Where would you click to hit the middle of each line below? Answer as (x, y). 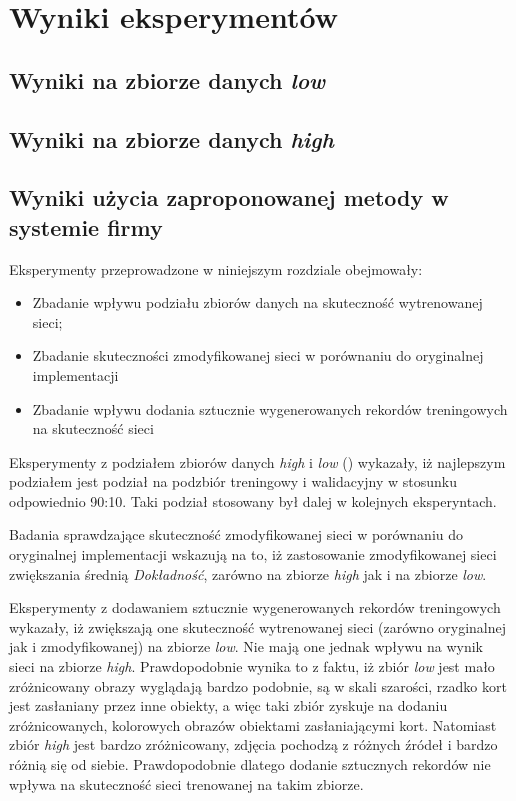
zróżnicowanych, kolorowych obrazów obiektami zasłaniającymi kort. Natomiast (253, 724)
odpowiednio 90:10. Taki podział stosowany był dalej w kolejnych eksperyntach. (253, 500)
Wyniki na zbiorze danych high (171, 138)
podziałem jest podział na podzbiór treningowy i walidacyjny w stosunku (233, 481)
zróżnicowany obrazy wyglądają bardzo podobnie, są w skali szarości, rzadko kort (258, 685)
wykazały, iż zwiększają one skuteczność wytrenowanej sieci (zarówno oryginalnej (258, 626)
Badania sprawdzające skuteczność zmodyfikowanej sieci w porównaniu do (236, 534)
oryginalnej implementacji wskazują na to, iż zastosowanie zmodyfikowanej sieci (253, 554)
